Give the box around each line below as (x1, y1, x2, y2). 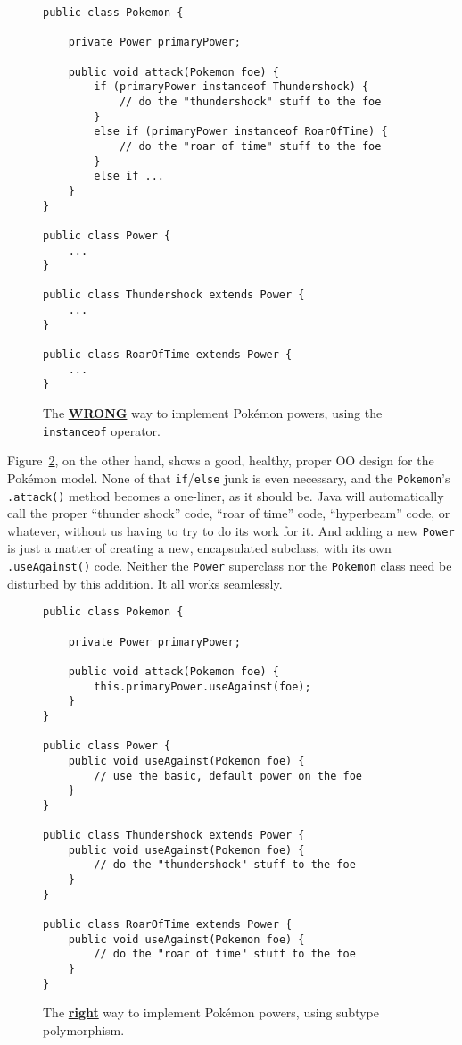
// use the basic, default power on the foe (94, 769, 362, 782)
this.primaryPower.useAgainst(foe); (94, 680, 311, 693)
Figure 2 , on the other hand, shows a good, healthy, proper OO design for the (7, 451, 434, 470)
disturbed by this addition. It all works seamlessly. (7, 573, 283, 592)
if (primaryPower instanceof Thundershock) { (94, 80, 369, 94)
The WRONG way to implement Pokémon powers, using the (43, 404, 383, 422)
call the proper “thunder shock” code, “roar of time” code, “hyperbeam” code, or (7, 504, 450, 522)
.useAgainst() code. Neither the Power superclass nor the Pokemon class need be (7, 556, 452, 575)
